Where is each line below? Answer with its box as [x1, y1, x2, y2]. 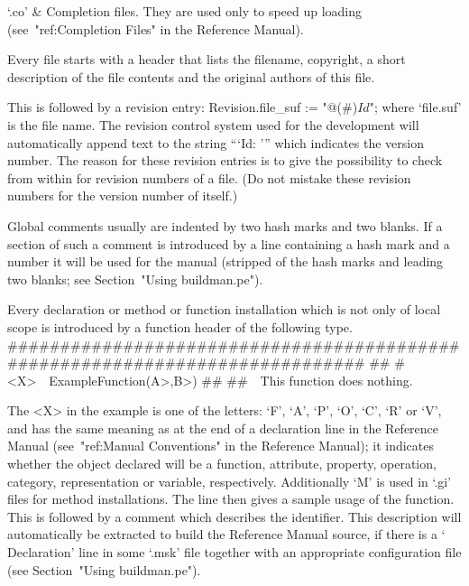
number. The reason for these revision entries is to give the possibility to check [7, 151, 443, 170]
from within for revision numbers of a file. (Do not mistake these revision [7, 168, 411, 187]
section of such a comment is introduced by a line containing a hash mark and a [7, 234, 450, 253]
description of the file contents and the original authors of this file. [7, 67, 375, 86]
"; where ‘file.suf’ [369, 98, 462, 116]
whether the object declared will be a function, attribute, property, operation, [7, 454, 437, 473]
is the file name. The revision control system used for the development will [7, 115, 419, 134]
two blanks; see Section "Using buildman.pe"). [7, 269, 263, 288]
